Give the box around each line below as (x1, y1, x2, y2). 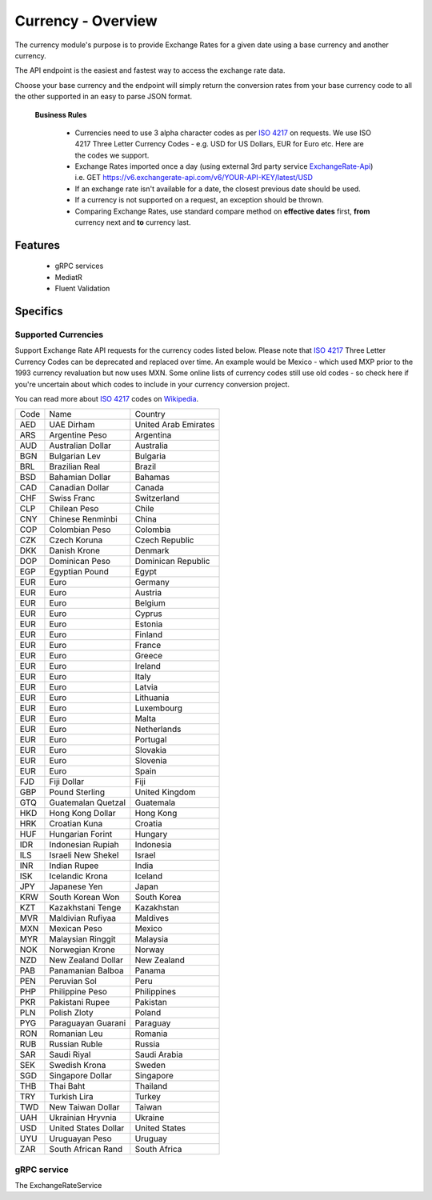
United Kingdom (134, 786, 196, 798)
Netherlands (134, 724, 182, 735)
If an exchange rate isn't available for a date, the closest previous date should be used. (74, 184, 362, 194)
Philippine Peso (49, 986, 108, 998)
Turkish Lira (49, 1091, 94, 1102)
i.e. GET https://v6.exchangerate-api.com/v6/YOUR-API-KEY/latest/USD (74, 173, 314, 182)
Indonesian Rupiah (49, 839, 119, 850)
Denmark (134, 545, 170, 556)
